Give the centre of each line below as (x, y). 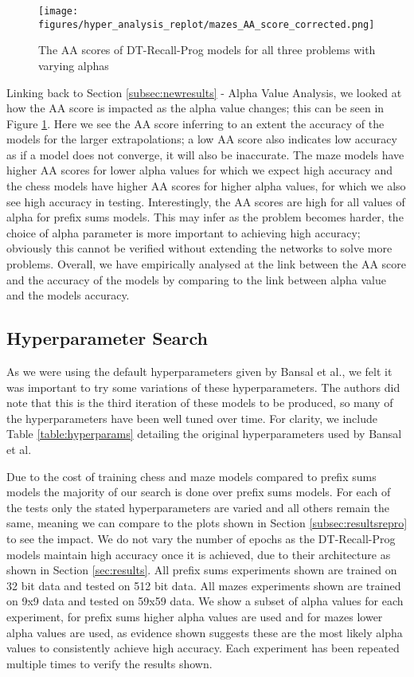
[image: (59, 11)
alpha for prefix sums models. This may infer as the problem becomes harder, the (205, 217)
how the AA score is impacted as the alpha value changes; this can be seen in (195, 108)
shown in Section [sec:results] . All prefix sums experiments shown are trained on (202, 570)
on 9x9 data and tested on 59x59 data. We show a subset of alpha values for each (205, 601)
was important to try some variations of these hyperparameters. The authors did (203, 387)
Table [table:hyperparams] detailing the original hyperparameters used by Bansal (204, 434)
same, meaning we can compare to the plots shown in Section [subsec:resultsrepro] (207, 523)
